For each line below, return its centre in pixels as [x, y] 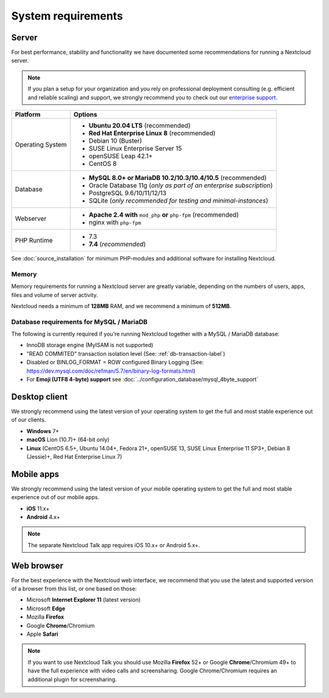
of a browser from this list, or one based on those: [74, 589]
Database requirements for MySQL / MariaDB [80, 322]
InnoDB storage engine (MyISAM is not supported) [90, 345]
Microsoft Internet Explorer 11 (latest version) [83, 600]
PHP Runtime [34, 240]
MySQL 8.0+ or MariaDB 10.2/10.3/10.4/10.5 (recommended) [178, 178]
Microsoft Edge [46, 608]
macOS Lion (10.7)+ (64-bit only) [68, 440]
